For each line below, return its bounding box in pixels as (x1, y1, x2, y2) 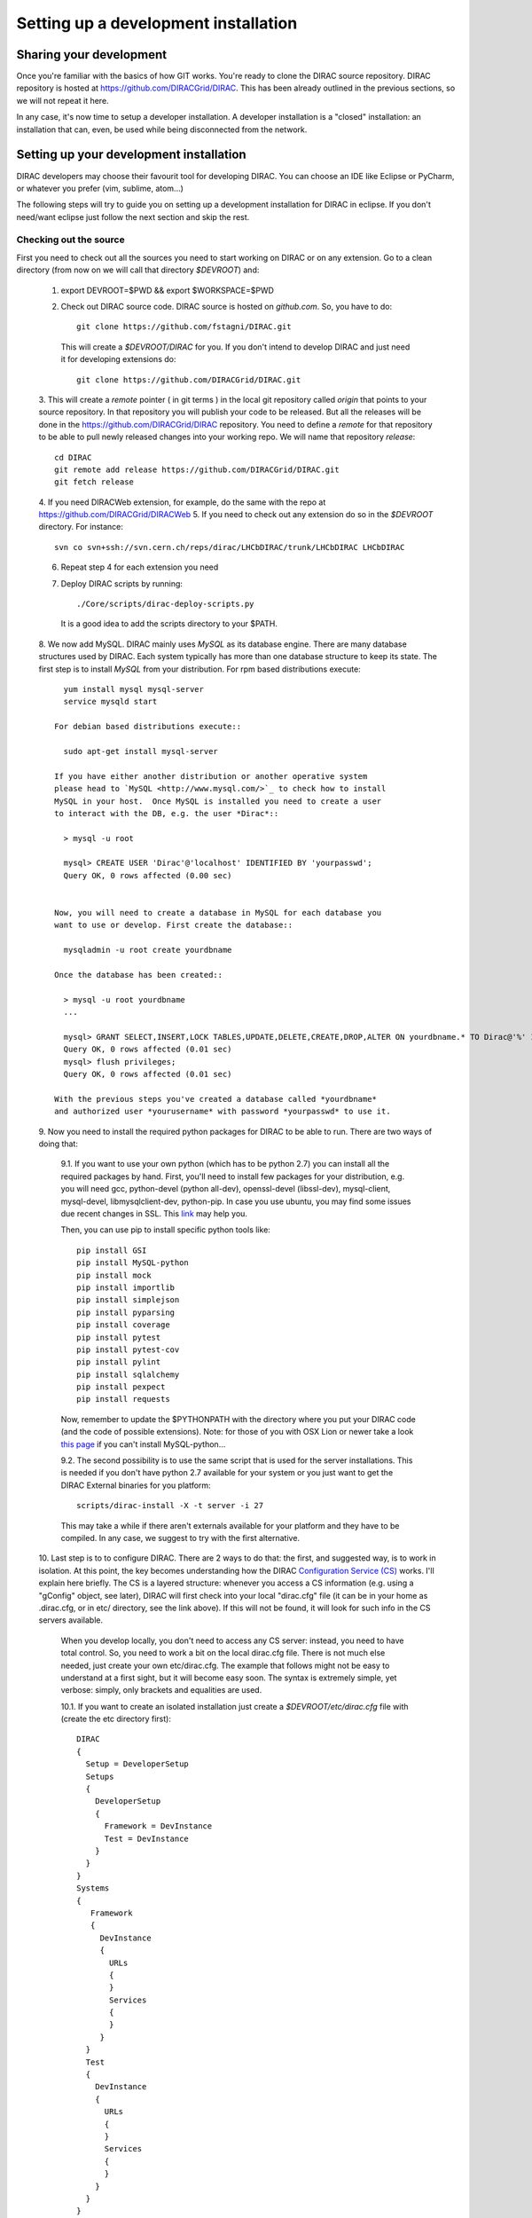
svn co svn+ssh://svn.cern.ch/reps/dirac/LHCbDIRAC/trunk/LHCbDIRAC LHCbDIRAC (54, 542, 405, 552)
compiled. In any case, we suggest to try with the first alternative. (60, 1533, 301, 1543)
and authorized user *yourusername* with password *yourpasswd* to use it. (54, 1106, 391, 1117)
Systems (76, 1884, 110, 1893)
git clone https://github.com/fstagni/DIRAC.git (76, 322, 292, 332)
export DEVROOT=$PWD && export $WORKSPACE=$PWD (60, 285, 275, 295)
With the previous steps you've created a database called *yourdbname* (54, 1094, 377, 1104)
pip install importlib (76, 1282, 176, 1293)
